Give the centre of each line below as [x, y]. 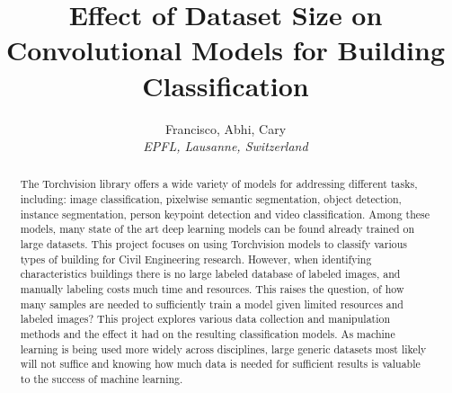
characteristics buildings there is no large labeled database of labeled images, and [210, 274]
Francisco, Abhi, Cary [226, 128]
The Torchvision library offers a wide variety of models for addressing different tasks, [219, 184]
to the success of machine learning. [102, 379]
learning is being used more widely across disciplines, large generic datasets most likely [223, 348]
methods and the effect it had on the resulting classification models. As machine [208, 334]
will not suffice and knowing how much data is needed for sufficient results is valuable [220, 364]
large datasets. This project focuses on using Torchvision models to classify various [214, 244]
